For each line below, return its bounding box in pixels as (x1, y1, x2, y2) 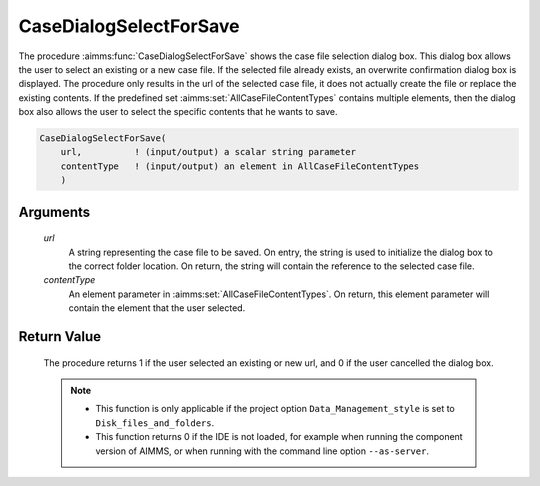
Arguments (18, 203, 91, 220)
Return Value (18, 328, 102, 345)
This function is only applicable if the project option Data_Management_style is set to (95, 403, 455, 415)
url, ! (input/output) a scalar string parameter (60, 146, 357, 158)
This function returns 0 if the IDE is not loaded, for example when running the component (95, 431, 464, 443)
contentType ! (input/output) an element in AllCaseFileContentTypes (60, 160, 420, 172)
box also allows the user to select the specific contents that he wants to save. (18, 106, 339, 118)
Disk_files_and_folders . (95, 416, 215, 429)
